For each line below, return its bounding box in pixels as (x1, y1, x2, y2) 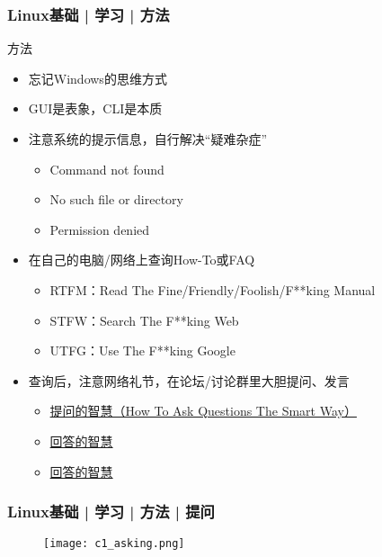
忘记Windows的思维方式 (28, 68, 167, 87)
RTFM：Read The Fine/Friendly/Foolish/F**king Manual (49, 280, 376, 299)
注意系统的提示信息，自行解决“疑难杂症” (28, 130, 268, 148)
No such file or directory (49, 190, 183, 209)
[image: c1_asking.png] (43, 537, 185, 551)
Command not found (49, 159, 164, 178)
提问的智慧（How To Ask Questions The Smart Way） (49, 401, 357, 420)
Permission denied (49, 220, 150, 238)
